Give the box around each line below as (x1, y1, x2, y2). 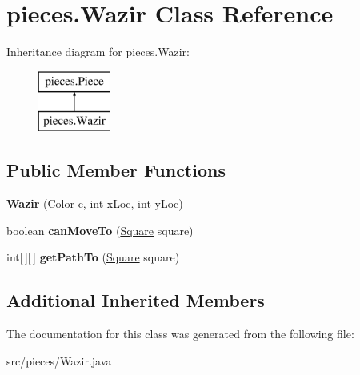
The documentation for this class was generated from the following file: (6, 325, 354, 342)
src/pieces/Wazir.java (6, 352, 112, 369)
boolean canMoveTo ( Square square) (6, 221, 194, 238)
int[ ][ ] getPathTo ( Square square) (6, 249, 180, 265)
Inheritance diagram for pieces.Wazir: (6, 43, 190, 60)
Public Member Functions (6, 158, 226, 182)
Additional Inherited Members (6, 288, 265, 313)
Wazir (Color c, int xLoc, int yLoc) (6, 195, 183, 212)
